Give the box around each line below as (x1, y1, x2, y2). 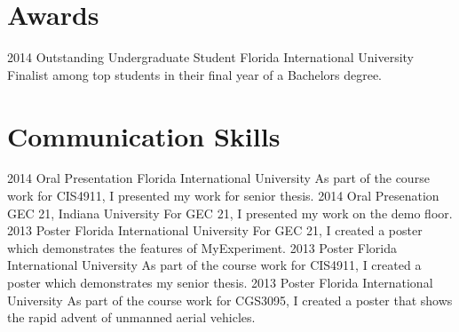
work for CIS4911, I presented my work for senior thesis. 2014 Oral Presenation (7, 186, 439, 205)
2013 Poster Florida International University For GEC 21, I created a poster (7, 221, 423, 240)
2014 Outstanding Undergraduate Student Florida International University (7, 48, 414, 67)
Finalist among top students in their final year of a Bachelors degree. (7, 65, 383, 83)
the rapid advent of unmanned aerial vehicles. (7, 308, 256, 327)
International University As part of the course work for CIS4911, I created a (7, 256, 422, 274)
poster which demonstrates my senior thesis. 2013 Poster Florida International (7, 273, 433, 291)
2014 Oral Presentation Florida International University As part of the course (7, 169, 430, 187)
